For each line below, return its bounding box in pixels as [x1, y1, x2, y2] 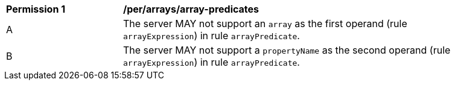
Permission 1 [6, 3, 66, 15]
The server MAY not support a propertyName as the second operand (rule [123, 44, 451, 56]
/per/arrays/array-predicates [123, 3, 259, 15]
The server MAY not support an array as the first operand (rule [123, 17, 407, 30]
